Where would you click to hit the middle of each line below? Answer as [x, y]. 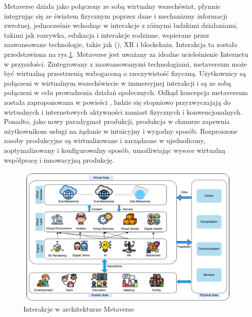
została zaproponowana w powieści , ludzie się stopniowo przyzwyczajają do [117, 102]
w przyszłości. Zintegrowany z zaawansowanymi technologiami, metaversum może [126, 63]
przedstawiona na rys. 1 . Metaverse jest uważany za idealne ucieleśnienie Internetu [126, 54]
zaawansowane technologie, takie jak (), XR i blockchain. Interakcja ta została [121, 44]
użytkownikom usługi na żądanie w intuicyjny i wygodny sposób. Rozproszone [121, 131]
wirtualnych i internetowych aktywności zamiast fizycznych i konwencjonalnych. [123, 111]
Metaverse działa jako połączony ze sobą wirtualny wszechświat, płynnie [112, 6]
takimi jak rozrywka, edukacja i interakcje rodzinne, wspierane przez [107, 35]
